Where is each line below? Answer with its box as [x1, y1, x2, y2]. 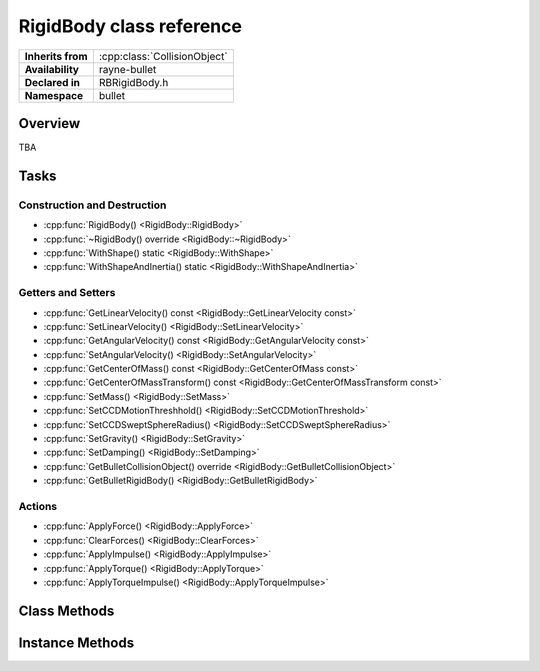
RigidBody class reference [18, 15, 242, 37]
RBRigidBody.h [98, 75, 169, 89]
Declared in [24, 75, 80, 89]
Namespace [24, 88, 84, 102]
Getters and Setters [18, 286, 116, 300]
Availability [24, 62, 80, 76]
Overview [18, 115, 81, 132]
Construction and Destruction [18, 198, 167, 212]
